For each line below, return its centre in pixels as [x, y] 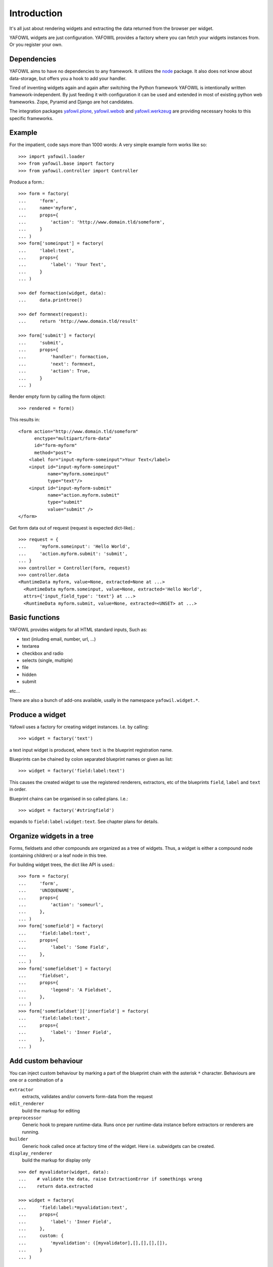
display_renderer [31, 1153]
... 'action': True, [54, 371]
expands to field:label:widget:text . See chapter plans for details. [84, 822]
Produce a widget [38, 715]
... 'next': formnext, [57, 364]
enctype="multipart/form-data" [73, 438]
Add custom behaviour [46, 1061]
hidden [29, 675]
